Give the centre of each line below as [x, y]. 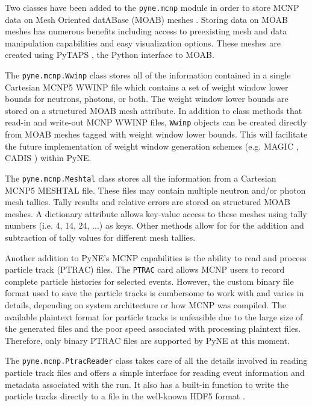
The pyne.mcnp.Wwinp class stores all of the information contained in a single [148, 75]
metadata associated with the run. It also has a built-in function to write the [147, 384]
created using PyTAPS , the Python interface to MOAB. [110, 55]
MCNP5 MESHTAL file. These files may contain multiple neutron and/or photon [155, 190]
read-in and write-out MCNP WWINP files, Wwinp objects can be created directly [156, 122]
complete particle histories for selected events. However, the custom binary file [149, 281]
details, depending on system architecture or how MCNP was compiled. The [145, 304]
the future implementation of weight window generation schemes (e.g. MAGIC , [152, 146]
